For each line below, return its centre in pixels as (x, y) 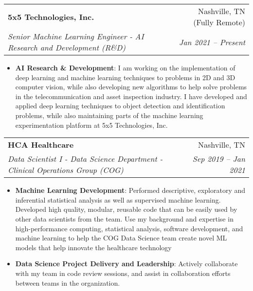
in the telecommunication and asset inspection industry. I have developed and (131, 96)
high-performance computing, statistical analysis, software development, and (129, 228)
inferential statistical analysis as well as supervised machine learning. (118, 199)
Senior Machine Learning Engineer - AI (76, 36)
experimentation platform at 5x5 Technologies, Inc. (91, 125)
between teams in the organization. (68, 282)
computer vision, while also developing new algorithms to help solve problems (131, 87)
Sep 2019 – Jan (219, 159)
